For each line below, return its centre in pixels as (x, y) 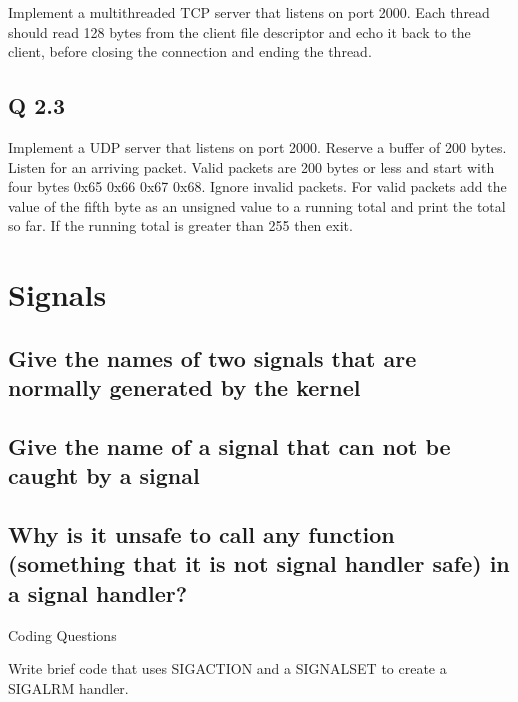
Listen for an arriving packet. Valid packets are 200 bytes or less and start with (251, 166)
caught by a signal (104, 475)
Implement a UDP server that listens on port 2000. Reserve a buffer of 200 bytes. (257, 146)
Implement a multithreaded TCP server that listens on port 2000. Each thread (249, 12)
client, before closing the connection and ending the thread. (190, 51)
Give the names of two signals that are (212, 357)
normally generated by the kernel (184, 387)
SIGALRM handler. (68, 687)
